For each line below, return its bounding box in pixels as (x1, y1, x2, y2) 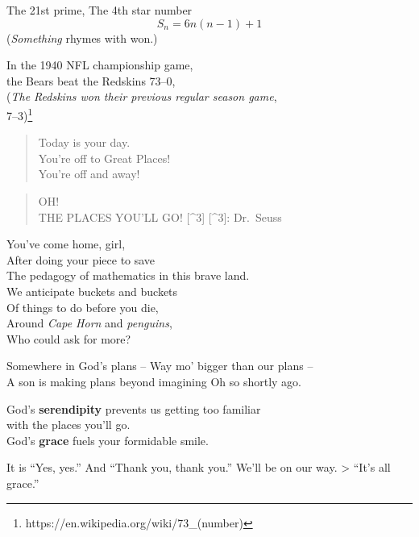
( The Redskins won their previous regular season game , (6, 88, 277, 105)
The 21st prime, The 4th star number (6, 2, 193, 18)
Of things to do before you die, (6, 298, 159, 315)
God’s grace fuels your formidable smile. (6, 431, 209, 448)
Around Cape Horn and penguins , (6, 314, 172, 331)
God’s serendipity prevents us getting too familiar (6, 400, 261, 417)
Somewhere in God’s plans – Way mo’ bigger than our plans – (6, 357, 313, 374)
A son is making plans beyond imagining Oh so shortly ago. (6, 373, 302, 389)
